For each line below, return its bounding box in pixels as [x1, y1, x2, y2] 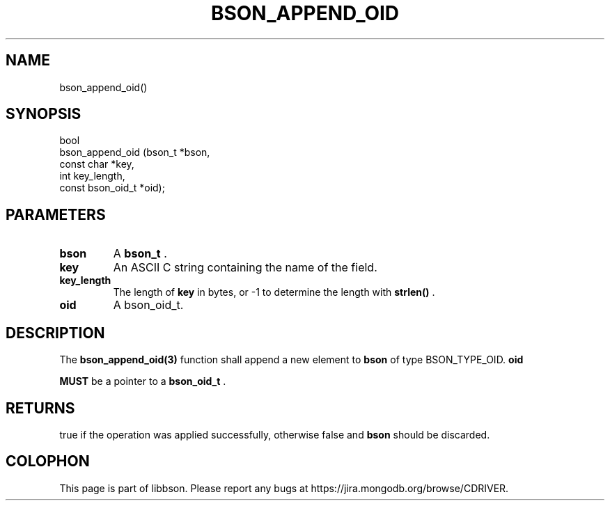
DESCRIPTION [6, 324, 105, 342]
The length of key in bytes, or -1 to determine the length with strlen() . [113, 286, 435, 299]
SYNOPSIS [6, 105, 81, 123]
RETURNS [6, 399, 75, 417]
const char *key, [59, 158, 134, 171]
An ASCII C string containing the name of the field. [113, 260, 377, 275]
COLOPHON [6, 452, 90, 471]
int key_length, [59, 170, 125, 182]
